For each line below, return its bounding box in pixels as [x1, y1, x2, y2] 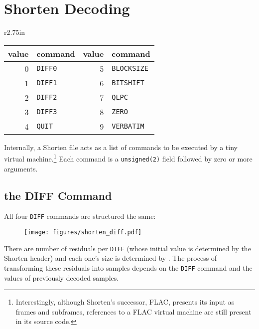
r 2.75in [4, 27, 25, 37]
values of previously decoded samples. [4, 272, 119, 283]
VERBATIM [112, 122, 144, 131]
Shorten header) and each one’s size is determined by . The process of [4, 253, 217, 263]
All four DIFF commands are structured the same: [4, 211, 156, 221]
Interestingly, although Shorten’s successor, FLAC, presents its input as [15, 297, 235, 307]
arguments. [4, 163, 38, 173]
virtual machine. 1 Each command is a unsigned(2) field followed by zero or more [4, 152, 253, 164]
